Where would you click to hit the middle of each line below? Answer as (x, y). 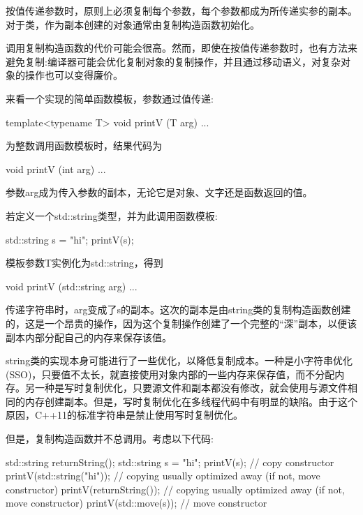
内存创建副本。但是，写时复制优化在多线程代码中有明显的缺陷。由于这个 (191, 401)
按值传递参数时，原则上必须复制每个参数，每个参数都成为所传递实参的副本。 (181, 10)
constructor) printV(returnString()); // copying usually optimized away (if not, (175, 489)
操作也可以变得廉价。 (74, 75)
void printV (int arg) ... (56, 169)
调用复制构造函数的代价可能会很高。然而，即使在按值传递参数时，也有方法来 (181, 48)
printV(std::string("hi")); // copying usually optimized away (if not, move (163, 476)
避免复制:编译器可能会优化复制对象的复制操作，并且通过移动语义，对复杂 (173, 61)
